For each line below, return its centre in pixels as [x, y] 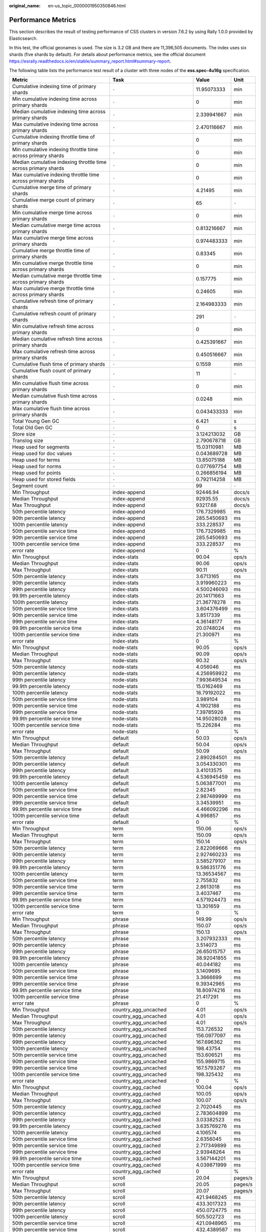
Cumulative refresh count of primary [54, 314]
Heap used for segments [41, 447]
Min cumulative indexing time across [54, 99]
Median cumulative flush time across [55, 396]
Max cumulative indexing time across [55, 124]
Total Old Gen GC [32, 428]
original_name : [25, 6]
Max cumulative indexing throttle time [56, 175]
